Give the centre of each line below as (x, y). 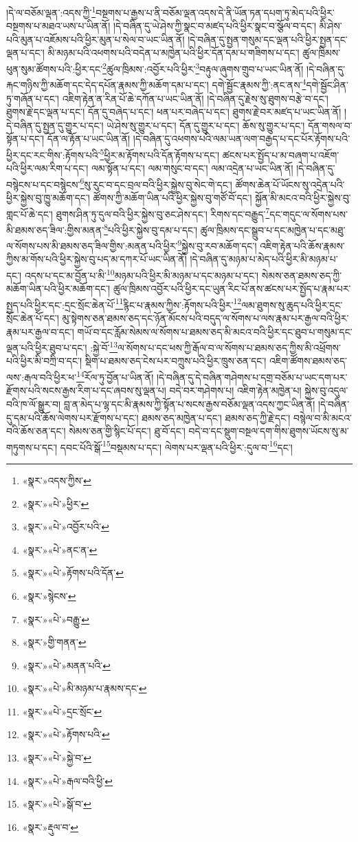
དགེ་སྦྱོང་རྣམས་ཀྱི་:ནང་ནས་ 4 (259, 84)
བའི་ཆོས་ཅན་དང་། (36, 431)
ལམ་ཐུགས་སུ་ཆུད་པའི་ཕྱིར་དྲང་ (292, 304)
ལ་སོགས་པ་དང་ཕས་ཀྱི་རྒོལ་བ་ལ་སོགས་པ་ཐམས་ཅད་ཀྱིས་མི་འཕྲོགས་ (229, 347)
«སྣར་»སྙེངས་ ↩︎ (49, 595)
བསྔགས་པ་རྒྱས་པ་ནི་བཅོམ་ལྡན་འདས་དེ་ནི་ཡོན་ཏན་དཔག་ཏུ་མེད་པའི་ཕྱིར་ (215, 12)
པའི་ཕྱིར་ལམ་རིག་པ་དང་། (47, 168)
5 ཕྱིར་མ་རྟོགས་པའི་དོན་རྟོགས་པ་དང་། (160, 153)
